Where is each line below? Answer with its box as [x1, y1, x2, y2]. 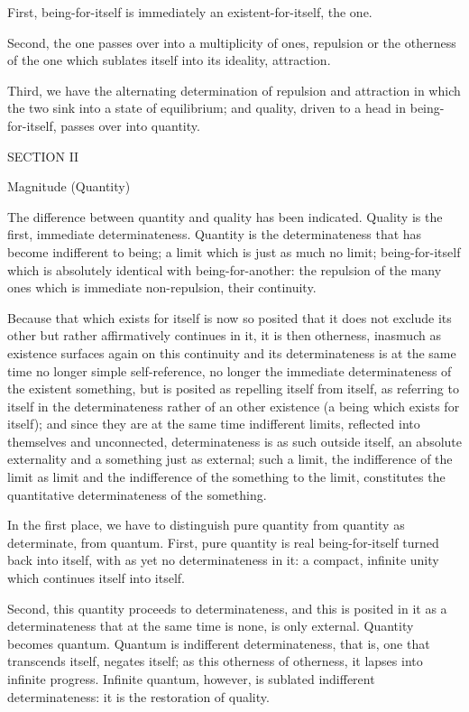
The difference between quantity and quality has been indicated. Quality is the [7, 207, 443, 226]
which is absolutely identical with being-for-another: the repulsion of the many [7, 260, 442, 279]
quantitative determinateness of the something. [7, 485, 267, 504]
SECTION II [7, 146, 79, 165]
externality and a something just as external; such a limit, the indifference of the [7, 449, 453, 468]
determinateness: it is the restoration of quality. [7, 687, 270, 706]
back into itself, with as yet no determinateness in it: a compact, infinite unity [7, 550, 439, 569]
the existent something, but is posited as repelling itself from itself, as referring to [7, 379, 459, 398]
